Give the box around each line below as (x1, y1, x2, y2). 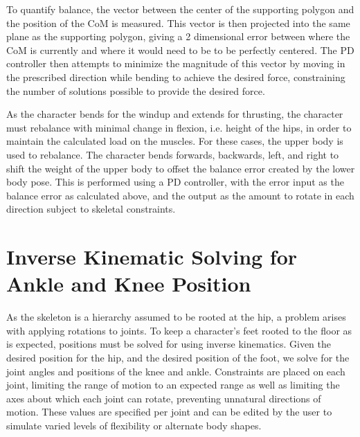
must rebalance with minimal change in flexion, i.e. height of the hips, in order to (6, 120, 352, 134)
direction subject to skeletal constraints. (6, 202, 176, 216)
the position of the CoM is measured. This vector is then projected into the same (6, 15, 350, 30)
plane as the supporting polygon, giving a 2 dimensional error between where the (6, 29, 350, 44)
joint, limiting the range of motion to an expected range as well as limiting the (6, 377, 340, 392)
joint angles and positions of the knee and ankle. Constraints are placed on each (6, 364, 345, 378)
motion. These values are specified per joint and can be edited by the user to (6, 404, 332, 419)
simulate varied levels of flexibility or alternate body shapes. (6, 418, 262, 432)
